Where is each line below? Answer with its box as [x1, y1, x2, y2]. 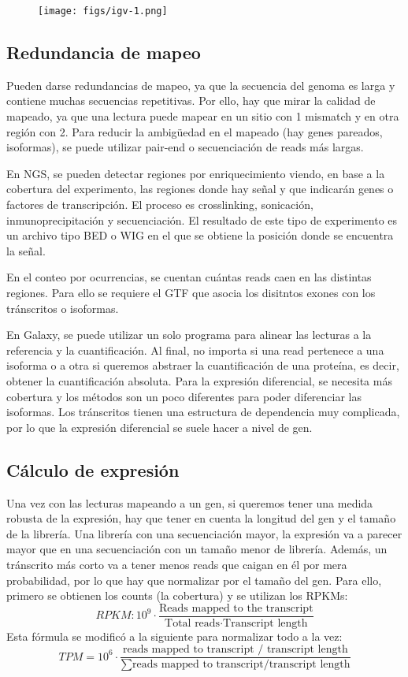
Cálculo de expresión [6, 457, 180, 482]
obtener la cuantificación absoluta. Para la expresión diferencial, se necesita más [6, 372, 392, 389]
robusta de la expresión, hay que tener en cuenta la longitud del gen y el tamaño [6, 510, 396, 526]
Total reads [165, 617, 221, 629]
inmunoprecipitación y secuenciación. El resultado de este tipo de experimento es [6, 211, 398, 228]
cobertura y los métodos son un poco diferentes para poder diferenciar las [6, 388, 362, 404]
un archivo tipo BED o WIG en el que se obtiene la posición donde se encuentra [6, 227, 394, 244]
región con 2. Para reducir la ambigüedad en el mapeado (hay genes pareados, [6, 123, 383, 139]
